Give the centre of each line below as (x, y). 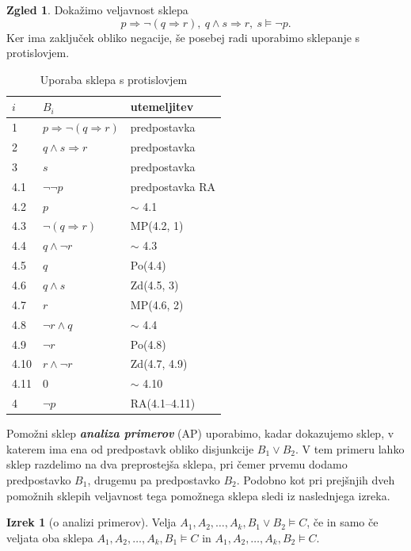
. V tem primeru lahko (350, 448)
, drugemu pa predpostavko (154, 479)
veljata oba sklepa (50, 537)
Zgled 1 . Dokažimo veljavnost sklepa (97, 10)
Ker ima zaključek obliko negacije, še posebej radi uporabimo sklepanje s (183, 37)
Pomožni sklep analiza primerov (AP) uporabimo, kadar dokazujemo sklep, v (200, 433)
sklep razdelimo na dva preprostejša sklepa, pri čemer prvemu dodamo (177, 464)
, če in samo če (342, 522)
